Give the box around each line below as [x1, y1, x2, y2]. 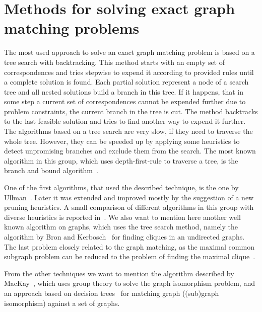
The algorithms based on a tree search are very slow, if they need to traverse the [4, 126, 253, 136]
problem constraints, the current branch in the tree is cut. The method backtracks [4, 106, 258, 116]
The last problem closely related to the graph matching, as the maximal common [4, 241, 254, 252]
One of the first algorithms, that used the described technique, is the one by [4, 182, 239, 193]
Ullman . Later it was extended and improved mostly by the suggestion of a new [4, 192, 254, 202]
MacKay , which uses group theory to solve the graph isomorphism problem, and [4, 278, 255, 288]
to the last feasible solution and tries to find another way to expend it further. [4, 116, 246, 126]
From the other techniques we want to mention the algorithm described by [4, 268, 234, 278]
